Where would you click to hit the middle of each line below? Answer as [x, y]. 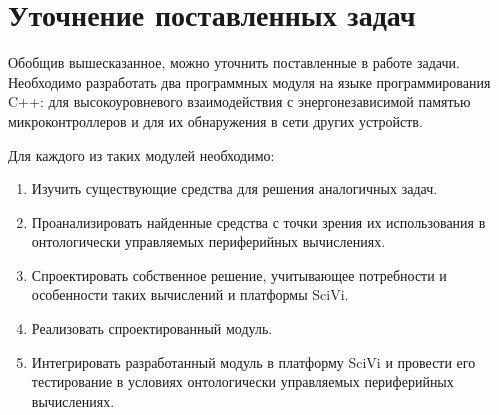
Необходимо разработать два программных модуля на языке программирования [249, 81]
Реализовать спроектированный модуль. [152, 328]
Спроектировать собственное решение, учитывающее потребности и [239, 274]
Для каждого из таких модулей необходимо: [141, 154]
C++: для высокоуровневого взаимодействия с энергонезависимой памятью [239, 101]
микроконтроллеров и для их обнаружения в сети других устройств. [215, 120]
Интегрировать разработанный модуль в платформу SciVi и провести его [253, 361]
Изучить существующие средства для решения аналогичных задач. [234, 188]
